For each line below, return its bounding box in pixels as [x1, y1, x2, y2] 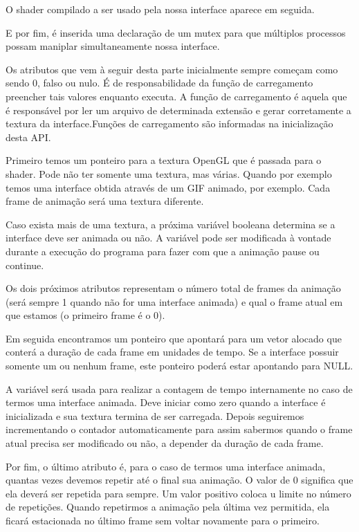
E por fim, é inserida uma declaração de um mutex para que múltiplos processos [6, 25, 346, 39]
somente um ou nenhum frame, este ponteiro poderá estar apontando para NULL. [6, 358, 353, 373]
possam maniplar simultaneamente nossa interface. [6, 39, 220, 53]
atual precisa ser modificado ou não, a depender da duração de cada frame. [6, 436, 324, 450]
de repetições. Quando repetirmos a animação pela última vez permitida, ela [6, 499, 330, 514]
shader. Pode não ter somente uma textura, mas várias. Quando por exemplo [6, 166, 332, 181]
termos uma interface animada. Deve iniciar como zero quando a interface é [6, 395, 326, 410]
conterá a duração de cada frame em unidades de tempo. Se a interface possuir [6, 345, 339, 359]
